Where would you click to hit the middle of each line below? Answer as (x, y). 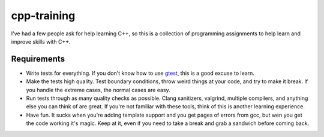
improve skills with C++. (41, 41)
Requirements (38, 59)
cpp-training (43, 16)
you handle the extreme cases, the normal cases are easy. (98, 90)
